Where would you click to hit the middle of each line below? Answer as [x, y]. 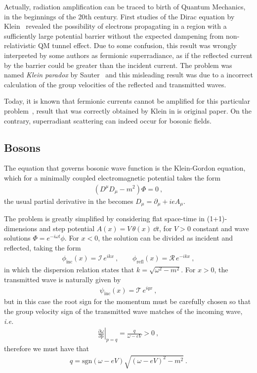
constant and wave [221, 228]
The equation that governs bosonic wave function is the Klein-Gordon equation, [125, 168]
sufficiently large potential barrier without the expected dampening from [114, 35]
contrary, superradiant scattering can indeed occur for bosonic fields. [108, 120]
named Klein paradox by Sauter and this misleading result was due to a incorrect [129, 75]
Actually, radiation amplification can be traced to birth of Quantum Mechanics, [125, 6]
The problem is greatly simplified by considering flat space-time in [105, 218]
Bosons [22, 147]
